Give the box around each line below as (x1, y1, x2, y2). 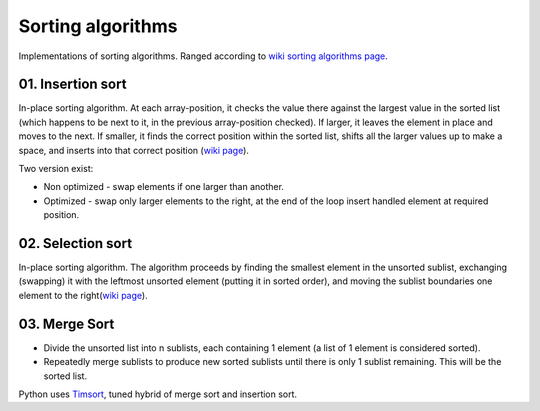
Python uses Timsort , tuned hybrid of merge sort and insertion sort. (18, 388, 298, 400)
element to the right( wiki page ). (18, 289, 149, 301)
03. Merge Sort (18, 315, 115, 332)
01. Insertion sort (18, 76, 127, 93)
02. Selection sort (18, 235, 133, 252)
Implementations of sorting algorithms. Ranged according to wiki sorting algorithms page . (18, 50, 389, 62)
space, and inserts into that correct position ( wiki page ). (18, 144, 250, 156)
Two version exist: (18, 163, 94, 175)
